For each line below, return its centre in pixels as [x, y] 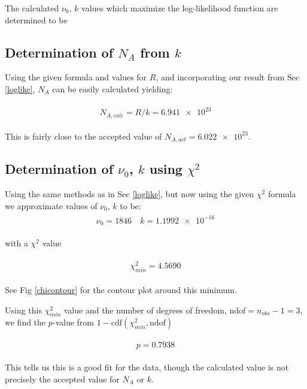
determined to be [36, 19]
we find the [25, 322]
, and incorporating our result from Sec [228, 77]
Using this [23, 310]
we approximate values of [51, 205]
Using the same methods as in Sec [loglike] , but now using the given [130, 194]
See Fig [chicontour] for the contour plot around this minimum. [121, 289]
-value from [73, 322]
